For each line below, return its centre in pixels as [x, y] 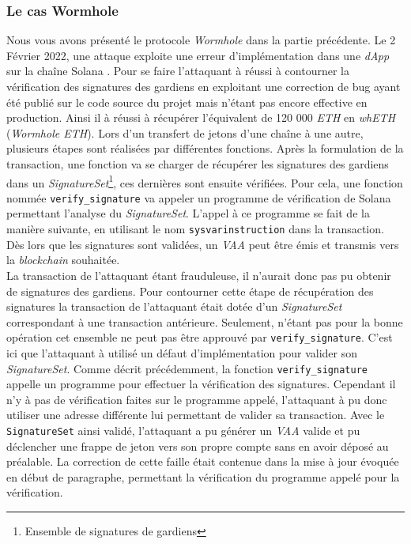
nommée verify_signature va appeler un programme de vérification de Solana [199, 197]
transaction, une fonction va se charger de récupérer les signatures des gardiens [198, 163]
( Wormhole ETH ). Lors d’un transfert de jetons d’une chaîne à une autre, [185, 132]
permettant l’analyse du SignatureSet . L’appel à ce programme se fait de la [188, 213]
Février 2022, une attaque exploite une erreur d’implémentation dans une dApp [198, 55]
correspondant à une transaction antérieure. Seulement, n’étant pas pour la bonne [205, 321]
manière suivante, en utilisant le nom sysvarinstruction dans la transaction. [195, 229]
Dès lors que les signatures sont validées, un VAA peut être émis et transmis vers [203, 244]
